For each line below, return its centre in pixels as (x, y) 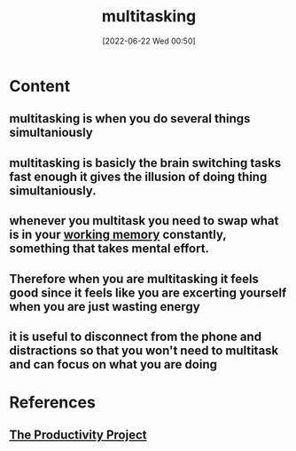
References (52, 403)
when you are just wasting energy (105, 307)
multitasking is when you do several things (130, 119)
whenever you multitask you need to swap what (144, 221)
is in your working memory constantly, (118, 235)
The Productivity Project (78, 435)
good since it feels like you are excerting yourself (148, 293)
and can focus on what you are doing (113, 364)
